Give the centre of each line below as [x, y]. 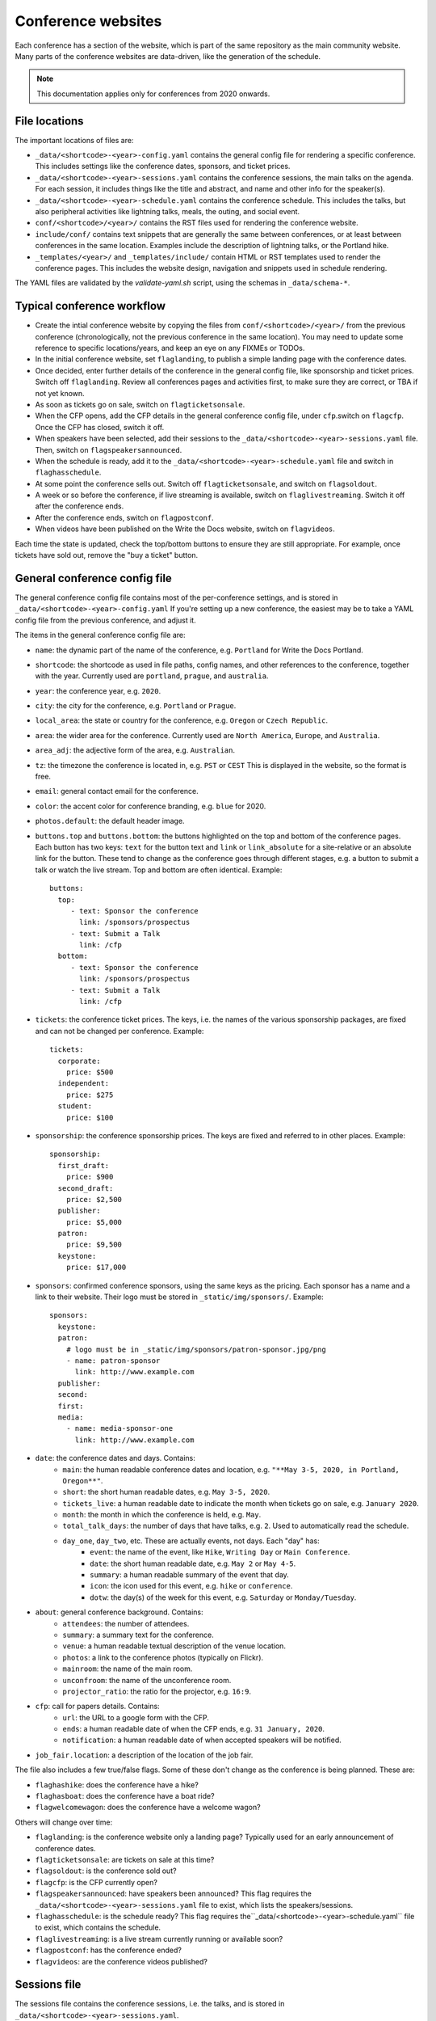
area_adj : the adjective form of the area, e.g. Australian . [135, 750]
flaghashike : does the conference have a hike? [117, 1785]
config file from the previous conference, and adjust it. [106, 620]
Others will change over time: [64, 1822]
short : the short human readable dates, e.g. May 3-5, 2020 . [166, 1492]
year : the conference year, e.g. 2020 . [98, 690]
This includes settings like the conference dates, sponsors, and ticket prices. [163, 167]
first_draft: [84, 1165]
